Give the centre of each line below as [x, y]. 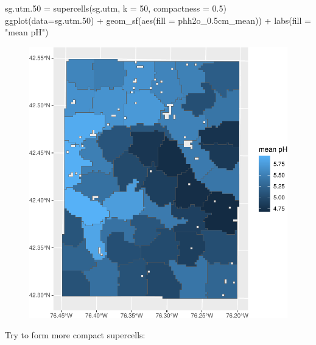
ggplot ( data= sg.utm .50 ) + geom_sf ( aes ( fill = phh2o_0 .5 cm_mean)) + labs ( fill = [158, 20]
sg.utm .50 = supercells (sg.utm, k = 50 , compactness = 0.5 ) [116, 8]
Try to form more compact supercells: [75, 335]
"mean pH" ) [27, 32]
